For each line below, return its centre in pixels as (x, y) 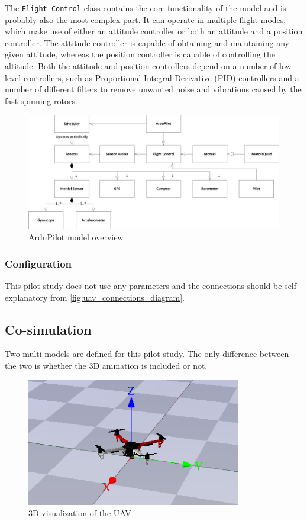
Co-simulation (48, 329)
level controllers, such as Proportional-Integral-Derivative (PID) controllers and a (152, 77)
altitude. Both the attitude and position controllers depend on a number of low (148, 66)
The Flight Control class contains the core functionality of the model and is (146, 8)
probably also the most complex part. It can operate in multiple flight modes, (146, 19)
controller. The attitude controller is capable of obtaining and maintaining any (147, 42)
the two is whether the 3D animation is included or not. (106, 365)
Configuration (38, 263)
